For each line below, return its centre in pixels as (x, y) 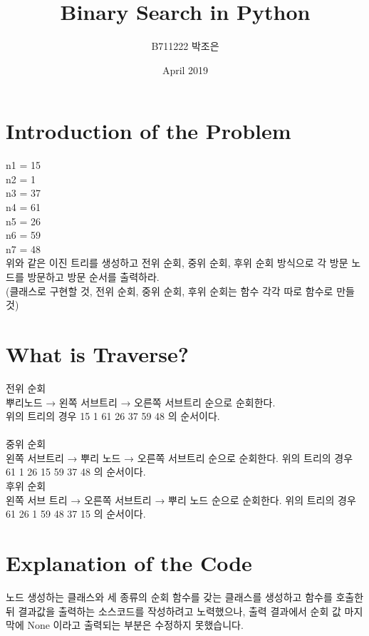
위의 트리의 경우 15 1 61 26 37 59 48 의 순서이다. (113, 416)
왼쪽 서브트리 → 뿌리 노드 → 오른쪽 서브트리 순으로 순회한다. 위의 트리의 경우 (180, 457)
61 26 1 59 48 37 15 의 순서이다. (76, 514)
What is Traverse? (97, 353)
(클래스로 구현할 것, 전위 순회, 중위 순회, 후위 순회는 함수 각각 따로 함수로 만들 (180, 291)
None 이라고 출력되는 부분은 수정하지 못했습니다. (135, 625)
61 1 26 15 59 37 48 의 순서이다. (76, 472)
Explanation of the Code (129, 563)
